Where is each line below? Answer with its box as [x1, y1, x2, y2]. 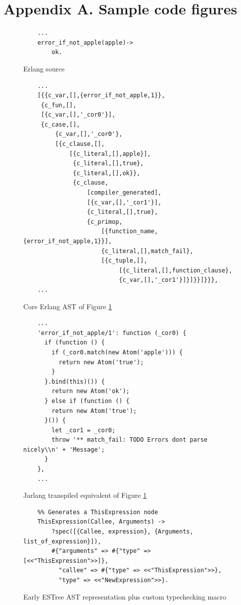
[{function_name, [101, 228, 158, 235]
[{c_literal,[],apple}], [69, 150, 151, 157]
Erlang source [23, 63, 65, 73]
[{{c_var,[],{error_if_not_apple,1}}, [37, 92, 165, 99]
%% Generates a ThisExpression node [37, 508, 158, 516]
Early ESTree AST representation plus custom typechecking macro [23, 591, 226, 602]
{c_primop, [87, 218, 123, 225]
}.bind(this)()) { [44, 378, 105, 385]
